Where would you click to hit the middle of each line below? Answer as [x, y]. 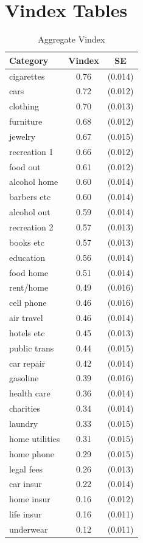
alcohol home [34, 182]
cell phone [28, 303]
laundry [24, 423]
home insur [30, 499]
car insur [26, 484]
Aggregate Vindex [71, 39]
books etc [27, 242]
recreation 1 [31, 151]
